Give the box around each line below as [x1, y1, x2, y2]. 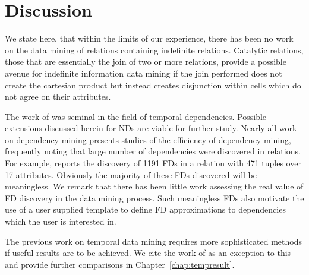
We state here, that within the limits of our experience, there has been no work [5, 32, 294, 45]
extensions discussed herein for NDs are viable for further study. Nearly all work [5, 122, 297, 134]
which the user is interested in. [5, 215, 116, 227]
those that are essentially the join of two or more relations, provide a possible [5, 55, 286, 68]
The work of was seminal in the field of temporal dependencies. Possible [5, 110, 267, 122]
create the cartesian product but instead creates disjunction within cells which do [5, 78, 301, 91]
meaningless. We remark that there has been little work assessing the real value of [5, 180, 304, 192]
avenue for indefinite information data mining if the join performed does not [5, 67, 282, 79]
